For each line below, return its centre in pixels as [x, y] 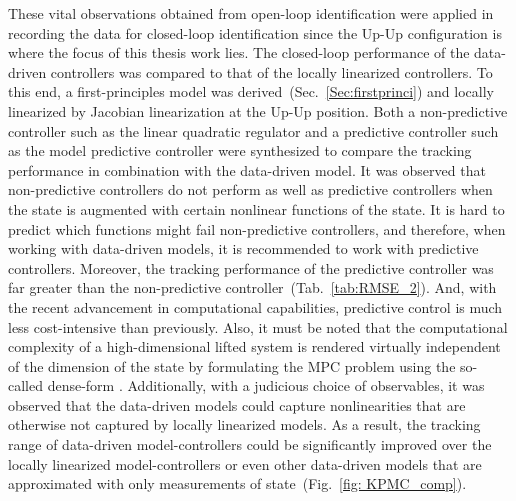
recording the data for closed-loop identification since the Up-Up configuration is [255, 32]
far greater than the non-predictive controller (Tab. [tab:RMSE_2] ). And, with [252, 287]
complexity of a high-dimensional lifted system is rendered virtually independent [254, 346]
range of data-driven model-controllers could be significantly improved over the [250, 444]
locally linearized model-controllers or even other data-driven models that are [245, 463]
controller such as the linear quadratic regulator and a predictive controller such [253, 130]
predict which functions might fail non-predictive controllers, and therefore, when [257, 228]
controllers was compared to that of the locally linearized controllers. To [271, 71]
